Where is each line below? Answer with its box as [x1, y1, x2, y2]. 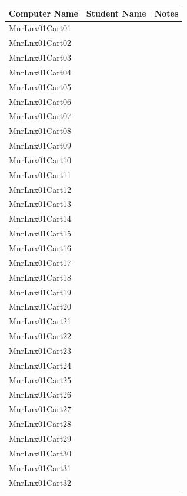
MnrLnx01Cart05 [9, 80, 72, 93]
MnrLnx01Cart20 [9, 300, 72, 313]
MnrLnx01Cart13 [9, 198, 72, 210]
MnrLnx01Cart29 [9, 432, 72, 444]
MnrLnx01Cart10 [9, 153, 72, 166]
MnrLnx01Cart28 [9, 418, 72, 430]
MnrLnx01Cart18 [9, 271, 72, 283]
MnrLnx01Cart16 [9, 242, 72, 254]
